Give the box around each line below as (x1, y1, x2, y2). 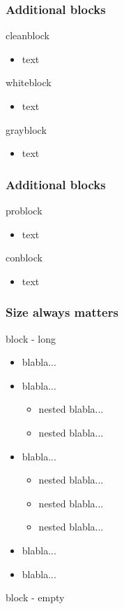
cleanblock (6, 28, 49, 43)
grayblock (6, 122, 47, 137)
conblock (6, 250, 42, 265)
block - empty (6, 590, 65, 605)
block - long (6, 331, 56, 345)
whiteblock (6, 75, 52, 90)
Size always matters (6, 303, 118, 321)
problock (6, 203, 42, 217)
